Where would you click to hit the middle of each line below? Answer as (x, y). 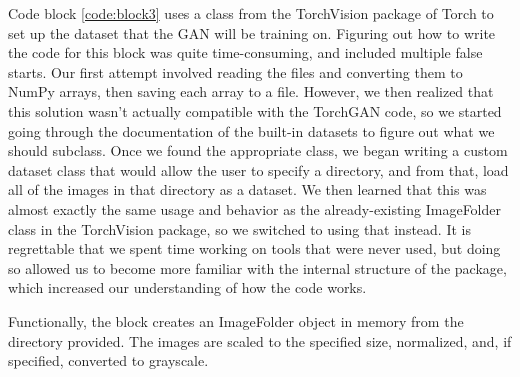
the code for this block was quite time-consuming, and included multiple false (245, 52)
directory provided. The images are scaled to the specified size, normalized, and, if (260, 340)
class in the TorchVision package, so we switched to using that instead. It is (239, 228)
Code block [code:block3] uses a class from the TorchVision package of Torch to (251, 13)
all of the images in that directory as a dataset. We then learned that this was (247, 189)
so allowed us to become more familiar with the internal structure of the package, (257, 267)
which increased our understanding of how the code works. (187, 287)
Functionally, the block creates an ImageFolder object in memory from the (236, 320)
